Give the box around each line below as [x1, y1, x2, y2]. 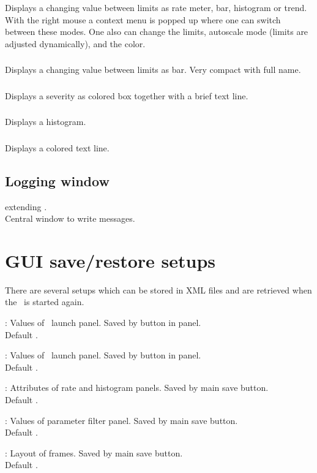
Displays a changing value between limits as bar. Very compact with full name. [5, 63, 301, 76]
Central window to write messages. [5, 212, 135, 225]
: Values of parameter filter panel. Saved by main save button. [5, 414, 238, 426]
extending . [5, 200, 47, 213]
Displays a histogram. [5, 115, 86, 128]
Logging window [5, 171, 110, 190]
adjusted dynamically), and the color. [5, 37, 146, 50]
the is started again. [5, 295, 84, 308]
